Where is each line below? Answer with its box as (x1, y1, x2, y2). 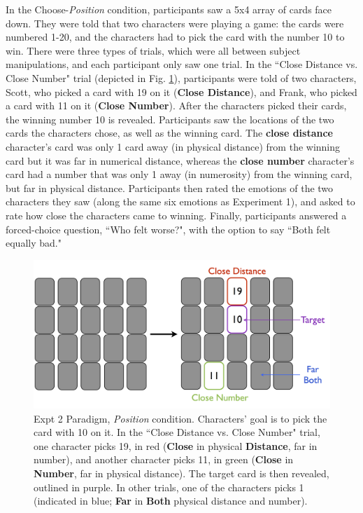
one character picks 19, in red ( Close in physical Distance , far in (34, 438, 318, 453)
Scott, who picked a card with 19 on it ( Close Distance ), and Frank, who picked (6, 84, 357, 99)
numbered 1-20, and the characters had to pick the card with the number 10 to (6, 29, 345, 44)
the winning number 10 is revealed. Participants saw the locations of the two (6, 111, 334, 126)
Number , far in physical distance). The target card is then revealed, (34, 466, 329, 481)
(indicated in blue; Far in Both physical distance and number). (34, 493, 308, 508)
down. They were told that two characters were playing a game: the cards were (6, 15, 344, 30)
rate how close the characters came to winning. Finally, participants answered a (6, 207, 347, 222)
